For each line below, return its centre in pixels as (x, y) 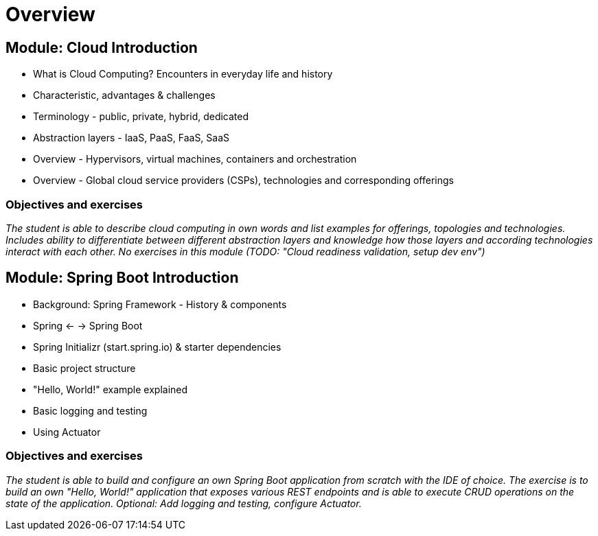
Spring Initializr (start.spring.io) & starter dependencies (157, 347)
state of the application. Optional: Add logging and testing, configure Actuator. (184, 503)
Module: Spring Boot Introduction (122, 278)
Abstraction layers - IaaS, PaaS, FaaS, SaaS (131, 138)
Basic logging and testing (90, 410)
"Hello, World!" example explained (111, 389)
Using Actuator (67, 432)
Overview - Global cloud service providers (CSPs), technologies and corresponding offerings (243, 180)
